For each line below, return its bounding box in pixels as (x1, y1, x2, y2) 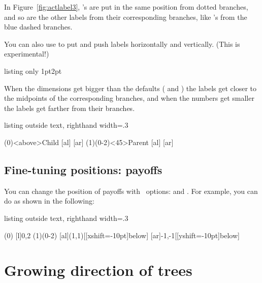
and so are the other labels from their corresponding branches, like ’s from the (4, 11, 247, 22)
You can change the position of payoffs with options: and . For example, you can (4, 185, 258, 196)
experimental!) (4, 48, 49, 59)
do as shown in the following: (4, 195, 94, 206)
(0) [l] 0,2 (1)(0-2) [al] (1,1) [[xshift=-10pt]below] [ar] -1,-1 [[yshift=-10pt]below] (4, 230, 240, 240)
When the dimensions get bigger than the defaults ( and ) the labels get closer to (4, 82, 257, 93)
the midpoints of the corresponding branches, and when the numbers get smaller (4, 93, 254, 103)
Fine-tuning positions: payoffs (4, 161, 162, 177)
